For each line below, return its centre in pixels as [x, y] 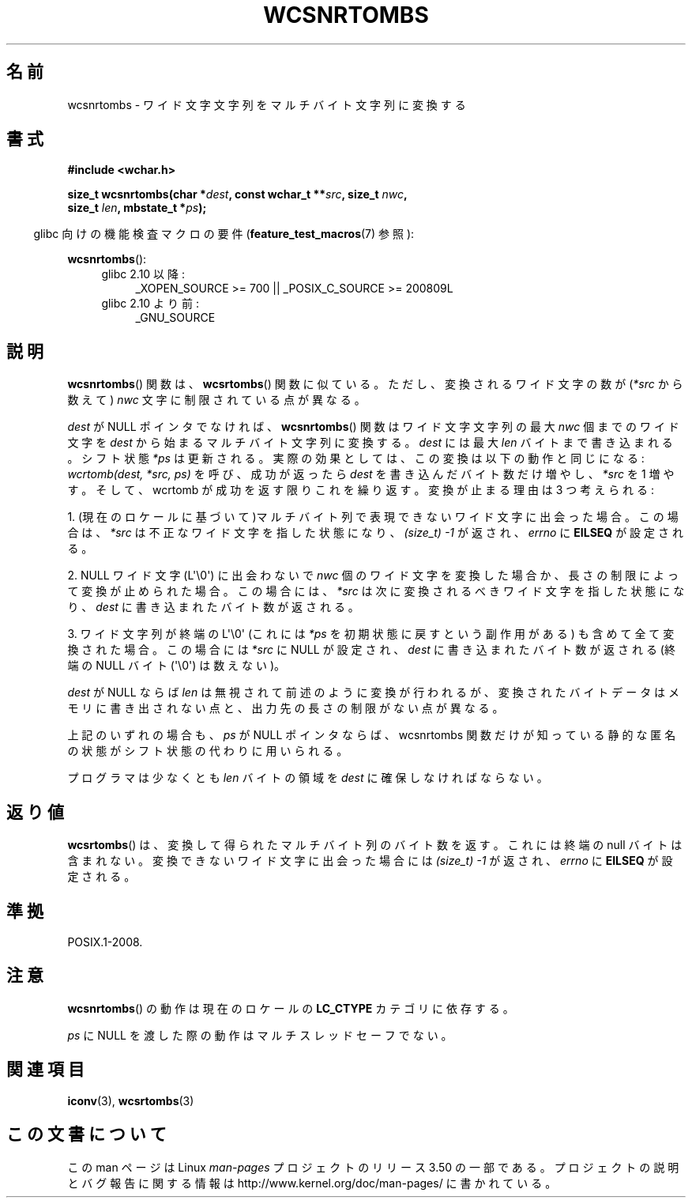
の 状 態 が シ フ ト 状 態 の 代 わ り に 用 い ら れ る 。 [208, 751]
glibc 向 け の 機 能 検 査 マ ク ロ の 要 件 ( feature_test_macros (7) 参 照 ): [224, 234]
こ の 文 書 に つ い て [86, 1134]
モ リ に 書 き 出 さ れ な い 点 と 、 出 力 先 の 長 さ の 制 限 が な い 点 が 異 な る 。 [286, 708]
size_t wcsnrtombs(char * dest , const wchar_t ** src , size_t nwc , [237, 194]
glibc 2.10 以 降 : [143, 274]
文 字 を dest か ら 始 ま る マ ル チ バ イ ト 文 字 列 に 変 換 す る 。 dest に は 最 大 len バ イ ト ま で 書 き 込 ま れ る [370, 443]
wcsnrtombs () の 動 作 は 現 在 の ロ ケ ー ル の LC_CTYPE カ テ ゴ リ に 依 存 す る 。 [291, 1008]
